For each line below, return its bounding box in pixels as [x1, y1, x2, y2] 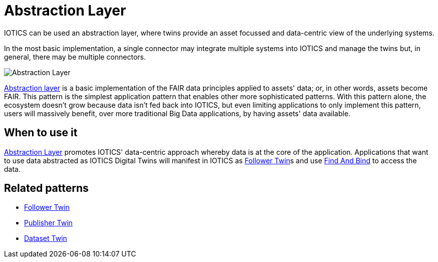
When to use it [4, 126, 78, 139]
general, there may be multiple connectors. [4, 52, 146, 61]
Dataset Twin [24, 234, 67, 243]
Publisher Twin [24, 218, 73, 227]
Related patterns [4, 182, 89, 195]
